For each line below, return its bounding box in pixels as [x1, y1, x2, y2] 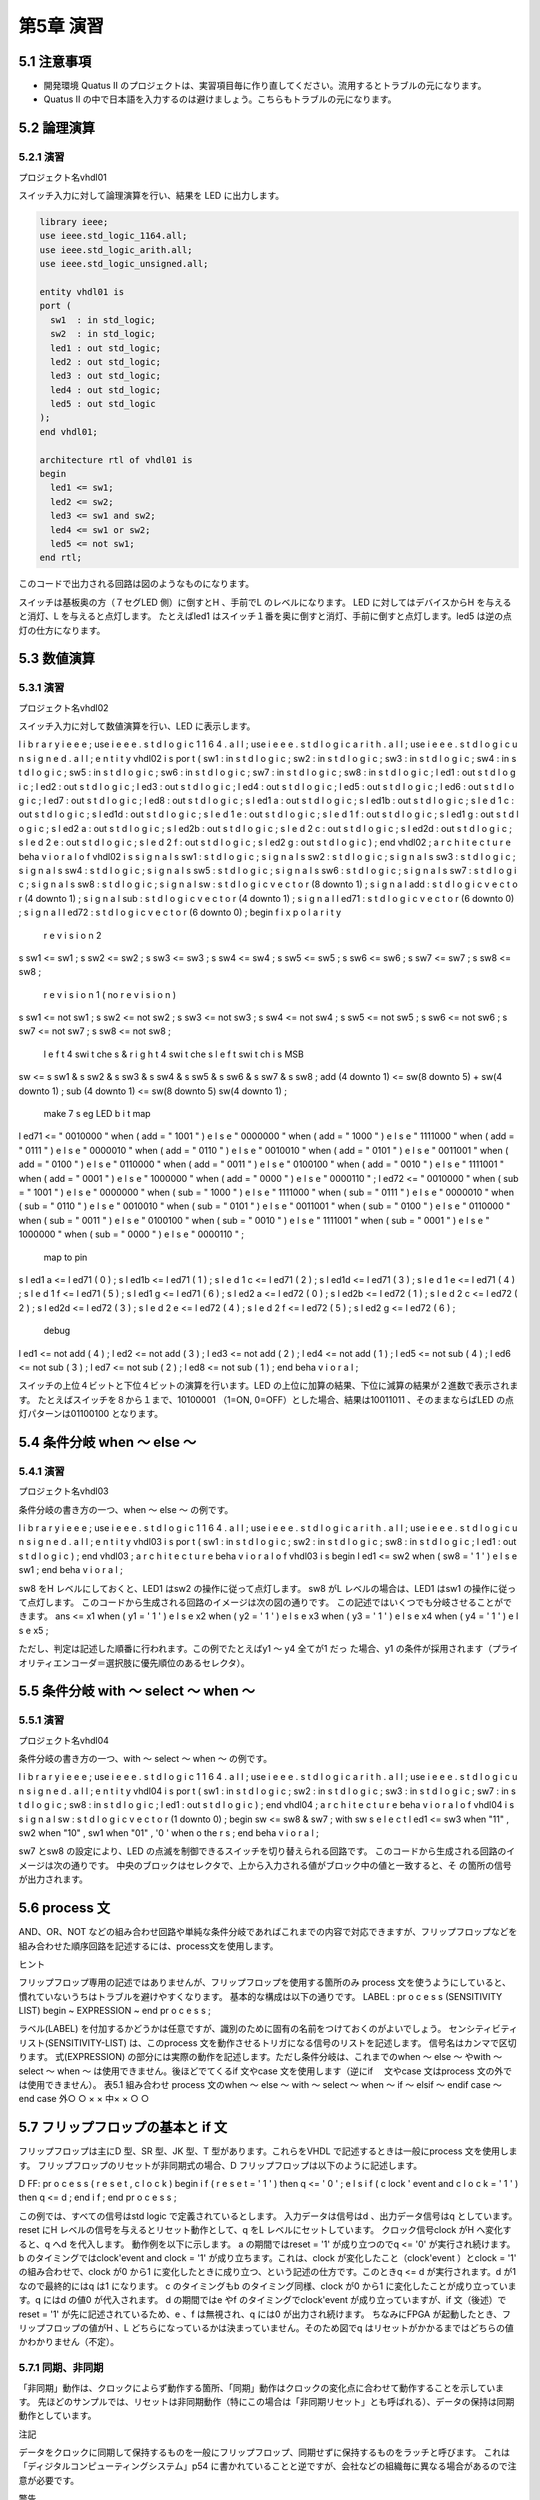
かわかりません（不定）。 [18, 2336, 120, 2348]
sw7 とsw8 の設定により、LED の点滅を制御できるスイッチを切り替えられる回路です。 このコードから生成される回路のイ [18, 1845, 515, 1857]
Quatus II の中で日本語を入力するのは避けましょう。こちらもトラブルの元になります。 [43, 93, 397, 105]
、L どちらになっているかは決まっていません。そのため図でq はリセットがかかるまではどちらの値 [115, 2322, 514, 2334]
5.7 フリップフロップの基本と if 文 [18, 2119, 228, 2136]
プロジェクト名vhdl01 [18, 171, 107, 183]
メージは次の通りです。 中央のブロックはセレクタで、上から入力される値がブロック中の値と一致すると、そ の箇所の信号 [18, 1859, 512, 1871]
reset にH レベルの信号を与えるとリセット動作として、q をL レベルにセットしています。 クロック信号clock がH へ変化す [18, 2224, 512, 2236]
